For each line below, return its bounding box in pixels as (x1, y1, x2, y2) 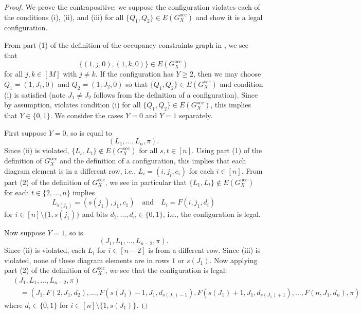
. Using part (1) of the (192, 145, 262, 156)
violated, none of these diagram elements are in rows (4, 254, 170, 265)
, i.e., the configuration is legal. (162, 208, 261, 219)
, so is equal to (66, 127, 112, 138)
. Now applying (209, 254, 258, 265)
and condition (220, 78, 263, 89)
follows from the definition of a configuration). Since (94, 89, 258, 100)
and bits (82, 208, 108, 219)
